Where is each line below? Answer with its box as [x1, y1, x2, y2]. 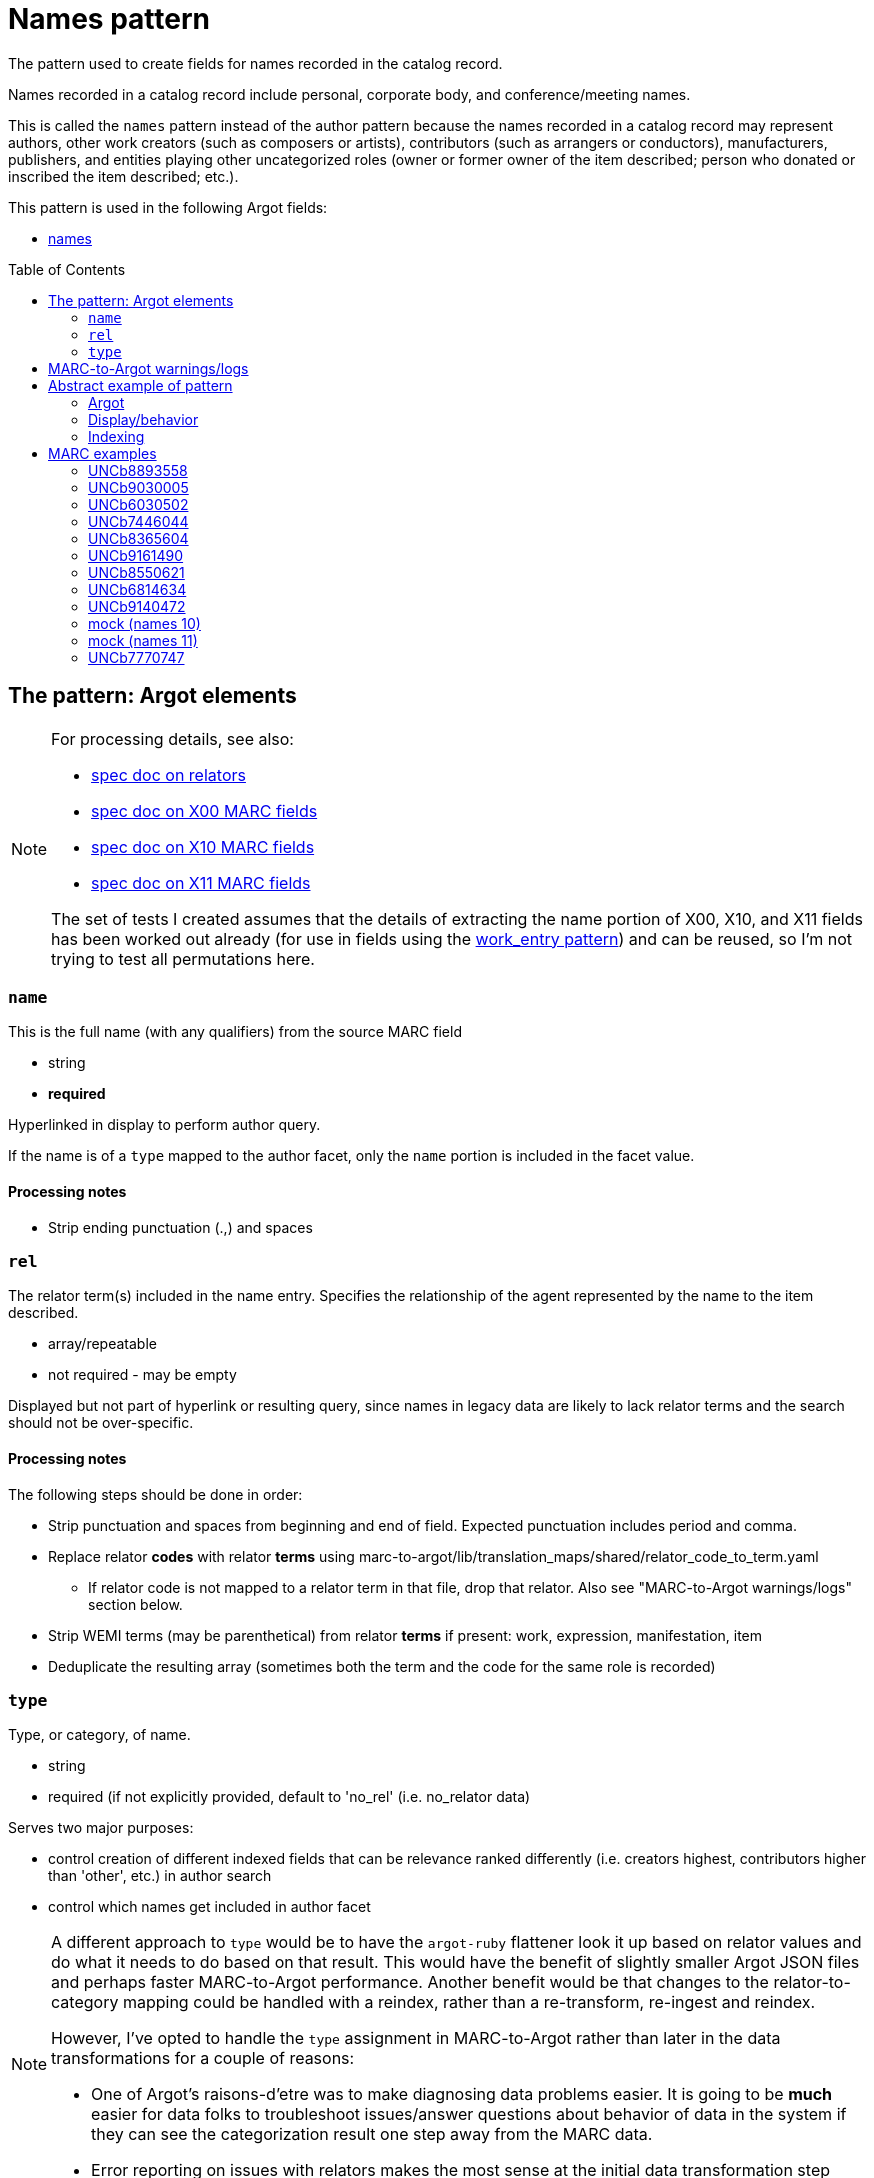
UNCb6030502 [88, 495, 189, 513]
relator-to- [773, 1972, 851, 1993]
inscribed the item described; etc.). [8, 167, 239, 185]
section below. [88, 1595, 183, 1613]
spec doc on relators [91, 764, 246, 785]
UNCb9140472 [88, 597, 186, 615]
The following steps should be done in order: [8, 1485, 303, 1503]
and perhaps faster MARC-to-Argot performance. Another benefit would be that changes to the [51, 1972, 769, 1993]
